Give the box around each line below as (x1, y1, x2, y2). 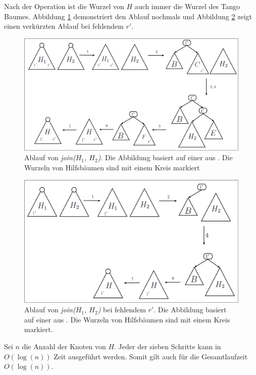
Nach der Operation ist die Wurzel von (4, 1, 124, 11)
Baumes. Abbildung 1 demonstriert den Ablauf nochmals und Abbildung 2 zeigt (4, 11, 252, 21)
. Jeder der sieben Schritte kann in (114, 341, 221, 351)
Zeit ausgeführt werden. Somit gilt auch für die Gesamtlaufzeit (54, 351, 248, 361)
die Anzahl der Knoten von (22, 341, 106, 351)
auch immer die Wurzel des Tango (134, 1, 240, 11)
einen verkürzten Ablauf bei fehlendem (4, 21, 124, 31)
